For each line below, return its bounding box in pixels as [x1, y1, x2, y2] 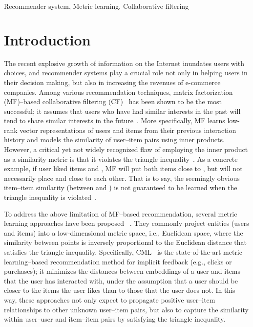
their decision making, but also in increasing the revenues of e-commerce [4, 77, 221, 87]
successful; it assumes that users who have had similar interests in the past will [4, 106, 241, 116]
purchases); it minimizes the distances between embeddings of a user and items [4, 266, 241, 276]
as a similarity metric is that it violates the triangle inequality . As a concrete [4, 153, 238, 164]
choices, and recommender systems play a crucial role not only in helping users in [4, 67, 248, 78]
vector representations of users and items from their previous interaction [20, 125, 236, 135]
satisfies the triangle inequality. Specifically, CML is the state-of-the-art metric [4, 247, 242, 257]
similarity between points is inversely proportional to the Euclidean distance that [4, 237, 247, 247]
